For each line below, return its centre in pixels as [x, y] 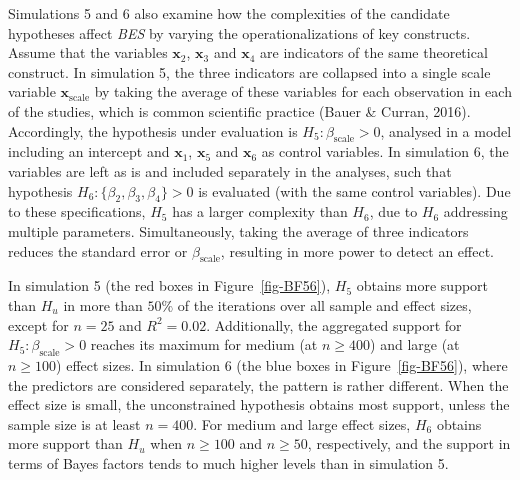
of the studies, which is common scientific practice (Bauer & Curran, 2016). [239, 110]
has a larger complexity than [260, 211]
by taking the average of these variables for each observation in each [303, 91]
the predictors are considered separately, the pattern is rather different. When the [258, 384]
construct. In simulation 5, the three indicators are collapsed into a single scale [249, 71]
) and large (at [415, 344]
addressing [475, 211]
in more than [103, 304]
